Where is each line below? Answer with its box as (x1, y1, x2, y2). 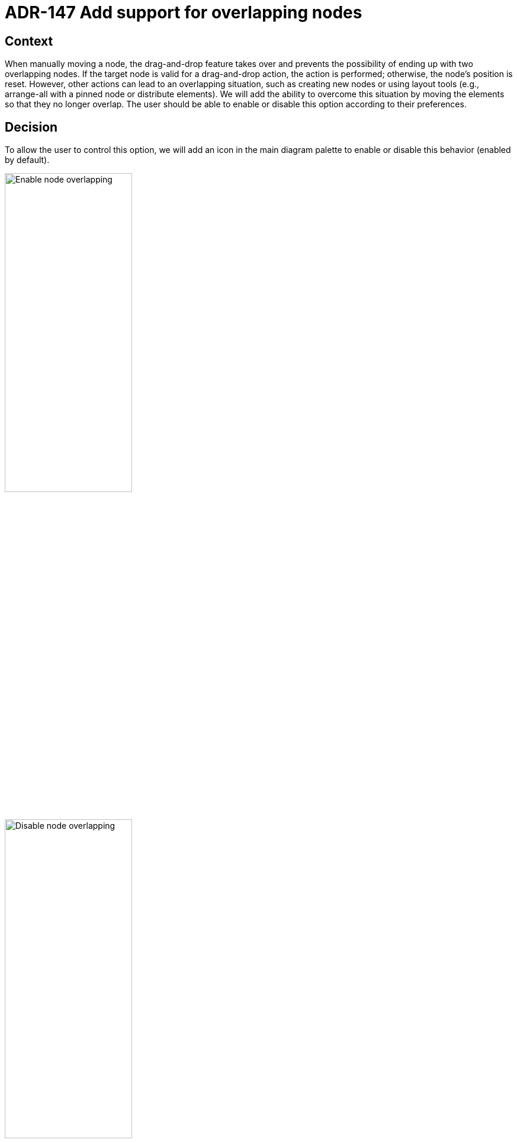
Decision (5, 119, 58, 135)
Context (5, 33, 53, 49)
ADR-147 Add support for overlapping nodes (5, 2, 362, 23)
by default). (5, 155, 50, 165)
